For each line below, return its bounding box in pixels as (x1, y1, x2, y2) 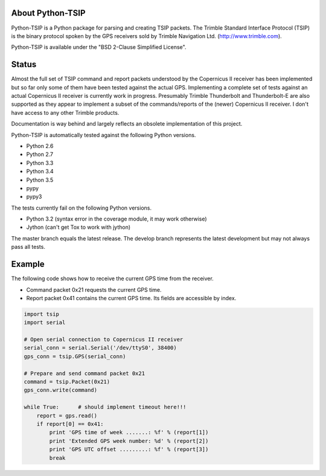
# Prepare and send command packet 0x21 (24, 370, 145, 377)
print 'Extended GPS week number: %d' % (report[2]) (49, 437, 209, 444)
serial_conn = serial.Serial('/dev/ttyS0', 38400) (24, 344, 177, 352)
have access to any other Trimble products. (11, 109, 120, 116)
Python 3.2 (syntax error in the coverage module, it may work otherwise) (26, 215, 208, 223)
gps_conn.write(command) (24, 387, 98, 394)
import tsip (24, 310, 60, 317)
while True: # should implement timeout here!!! (24, 404, 187, 411)
